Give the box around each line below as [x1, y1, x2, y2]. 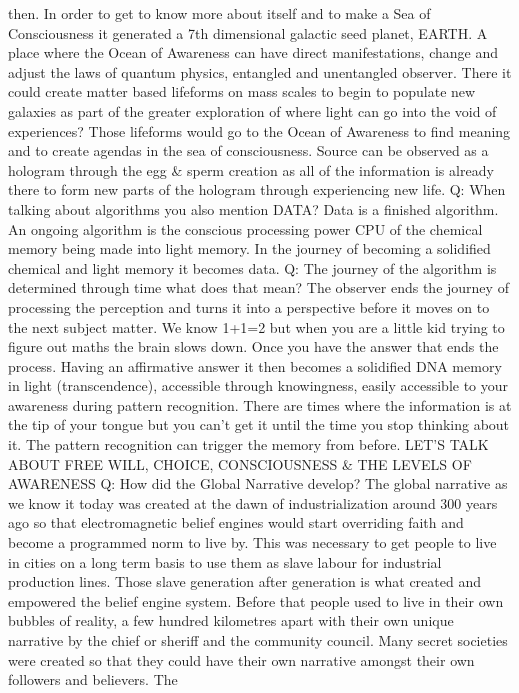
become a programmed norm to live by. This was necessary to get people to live [8, 532, 497, 553]
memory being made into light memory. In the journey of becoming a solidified [8, 238, 491, 259]
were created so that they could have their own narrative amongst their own [8, 649, 475, 670]
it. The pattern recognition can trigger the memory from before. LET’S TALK [8, 434, 489, 455]
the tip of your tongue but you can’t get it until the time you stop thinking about [8, 414, 510, 435]
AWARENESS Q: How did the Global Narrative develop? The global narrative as [8, 473, 508, 494]
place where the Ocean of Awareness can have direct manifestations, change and [8, 42, 498, 63]
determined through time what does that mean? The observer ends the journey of [8, 277, 509, 298]
